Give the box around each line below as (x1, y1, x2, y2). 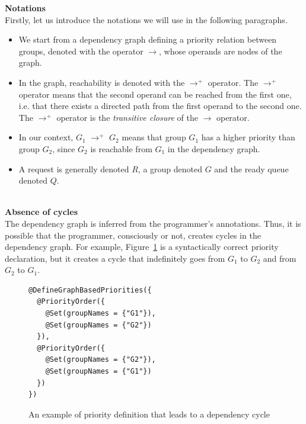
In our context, (18, 131, 74, 143)
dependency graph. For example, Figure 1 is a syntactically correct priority (5, 240, 279, 253)
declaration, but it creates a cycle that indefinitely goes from (5, 252, 225, 264)
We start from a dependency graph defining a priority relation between (18, 33, 277, 46)
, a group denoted (138, 162, 202, 175)
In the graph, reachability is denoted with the (18, 76, 185, 88)
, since (52, 142, 75, 155)
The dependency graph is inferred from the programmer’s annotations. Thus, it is (5, 217, 301, 229)
